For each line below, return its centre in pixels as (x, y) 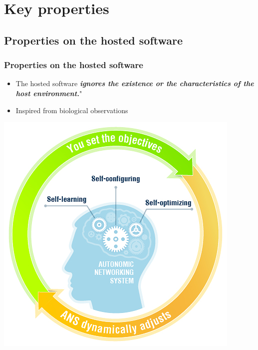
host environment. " (49, 93)
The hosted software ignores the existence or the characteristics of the (135, 83)
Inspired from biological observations (72, 110)
